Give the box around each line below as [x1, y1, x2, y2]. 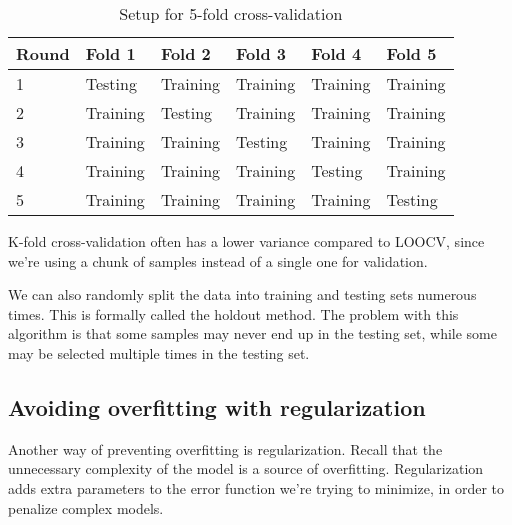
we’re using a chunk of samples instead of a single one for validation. [8, 250, 428, 271]
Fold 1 [85, 42, 136, 65]
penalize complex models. [8, 497, 164, 518]
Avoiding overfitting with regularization [8, 391, 426, 422]
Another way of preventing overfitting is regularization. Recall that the [8, 438, 443, 459]
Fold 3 [236, 42, 286, 65]
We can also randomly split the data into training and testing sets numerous [8, 284, 477, 305]
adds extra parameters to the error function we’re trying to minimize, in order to [8, 477, 504, 498]
